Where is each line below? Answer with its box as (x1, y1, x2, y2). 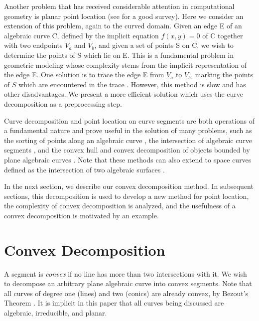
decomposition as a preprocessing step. (4, 98, 122, 109)
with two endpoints (4, 40, 63, 50)
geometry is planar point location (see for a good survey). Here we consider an (4, 10, 244, 21)
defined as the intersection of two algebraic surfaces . (4, 164, 165, 174)
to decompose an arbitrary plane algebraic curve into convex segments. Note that (4, 278, 252, 289)
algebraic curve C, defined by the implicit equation (4, 30, 159, 40)
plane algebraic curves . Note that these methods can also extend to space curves (4, 154, 252, 164)
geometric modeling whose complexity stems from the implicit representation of (4, 59, 247, 70)
